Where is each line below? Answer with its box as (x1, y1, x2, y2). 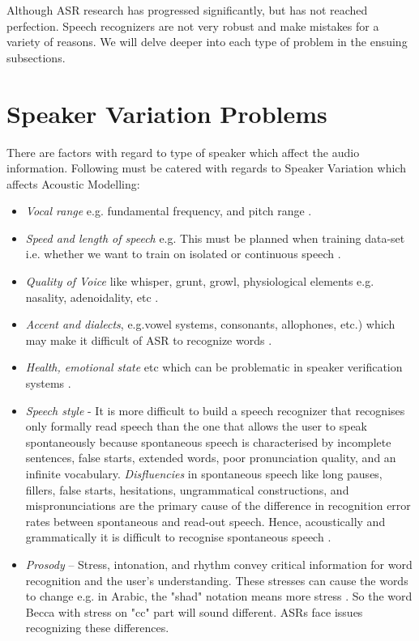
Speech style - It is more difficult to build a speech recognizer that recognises (25, 401, 405, 418)
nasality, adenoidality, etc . (25, 288, 159, 305)
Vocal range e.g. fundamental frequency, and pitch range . (25, 202, 312, 219)
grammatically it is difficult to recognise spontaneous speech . (25, 529, 331, 545)
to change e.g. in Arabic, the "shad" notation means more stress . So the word (25, 588, 413, 605)
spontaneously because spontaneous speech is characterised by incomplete (25, 433, 391, 450)
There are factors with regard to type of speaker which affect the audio (6, 143, 360, 160)
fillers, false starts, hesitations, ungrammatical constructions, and (25, 481, 349, 498)
